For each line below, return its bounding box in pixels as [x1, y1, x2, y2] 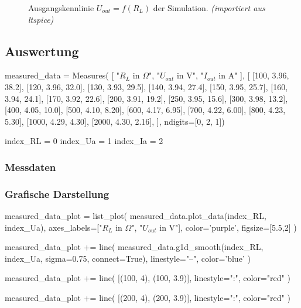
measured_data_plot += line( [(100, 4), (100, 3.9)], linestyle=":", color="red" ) [5, 272, 290, 284]
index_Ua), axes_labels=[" [5, 221, 102, 233]
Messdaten [5, 159, 56, 174]
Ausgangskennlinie [28, 2, 94, 13]
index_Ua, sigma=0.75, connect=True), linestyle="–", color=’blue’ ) [5, 252, 251, 264]
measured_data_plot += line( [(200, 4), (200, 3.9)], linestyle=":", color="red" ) [5, 291, 290, 303]
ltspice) [28, 13, 54, 25]
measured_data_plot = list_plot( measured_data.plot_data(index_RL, [5, 210, 266, 222]
